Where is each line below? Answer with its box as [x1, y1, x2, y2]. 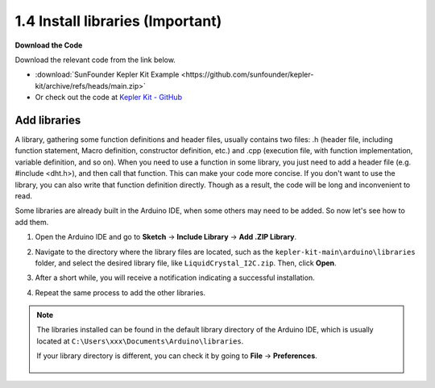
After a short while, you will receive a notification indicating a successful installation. [35, 273, 315, 282]
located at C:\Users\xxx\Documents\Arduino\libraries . [36, 336, 244, 346]
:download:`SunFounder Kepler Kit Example [35, 69, 180, 80]
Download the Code [14, 40, 83, 50]
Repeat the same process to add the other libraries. [35, 287, 205, 298]
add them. [14, 217, 49, 227]
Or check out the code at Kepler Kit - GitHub [35, 93, 183, 102]
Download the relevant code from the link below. [14, 55, 176, 65]
